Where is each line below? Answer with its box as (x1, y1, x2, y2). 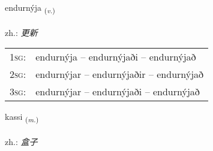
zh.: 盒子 (5, 135, 38, 148)
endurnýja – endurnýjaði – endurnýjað (35, 50, 196, 64)
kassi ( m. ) (5, 110, 39, 125)
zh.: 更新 (5, 26, 38, 38)
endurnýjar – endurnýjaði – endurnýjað (35, 84, 200, 99)
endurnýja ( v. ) (5, 1, 55, 15)
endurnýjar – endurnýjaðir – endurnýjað (35, 67, 204, 81)
